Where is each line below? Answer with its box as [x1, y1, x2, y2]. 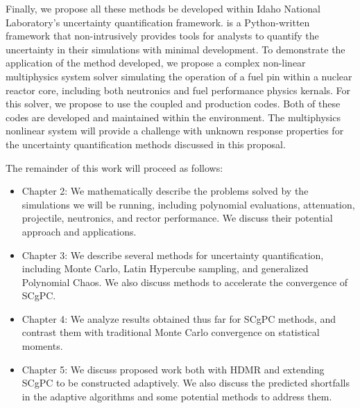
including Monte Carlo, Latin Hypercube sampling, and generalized [22, 261, 309, 276]
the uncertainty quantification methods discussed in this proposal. [6, 136, 286, 151]
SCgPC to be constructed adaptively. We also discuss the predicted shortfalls [22, 375, 350, 390]
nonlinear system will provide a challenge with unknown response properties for [6, 123, 344, 138]
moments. [22, 339, 63, 353]
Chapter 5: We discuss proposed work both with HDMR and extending [22, 362, 325, 376]
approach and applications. [22, 224, 137, 238]
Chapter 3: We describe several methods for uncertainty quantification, [22, 247, 324, 262]
